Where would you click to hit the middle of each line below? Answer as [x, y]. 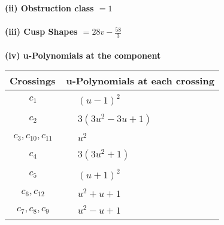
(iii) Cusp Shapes [41, 31]
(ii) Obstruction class [49, 8]
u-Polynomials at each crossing [140, 81]
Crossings [33, 81]
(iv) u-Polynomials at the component [83, 55]
